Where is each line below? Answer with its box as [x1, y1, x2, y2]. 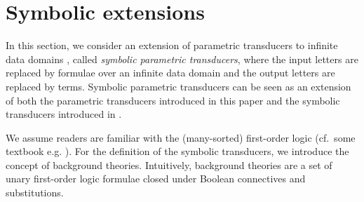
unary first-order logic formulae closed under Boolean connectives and [6, 171, 306, 186]
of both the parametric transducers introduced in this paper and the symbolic [6, 93, 340, 107]
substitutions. [6, 185, 64, 200]
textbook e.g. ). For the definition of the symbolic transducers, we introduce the [6, 144, 349, 159]
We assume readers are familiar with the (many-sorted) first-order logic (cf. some [6, 130, 356, 144]
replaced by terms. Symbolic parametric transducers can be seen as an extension [6, 79, 351, 93]
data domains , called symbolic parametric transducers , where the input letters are [6, 51, 358, 66]
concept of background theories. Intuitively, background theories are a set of [6, 157, 332, 172]
